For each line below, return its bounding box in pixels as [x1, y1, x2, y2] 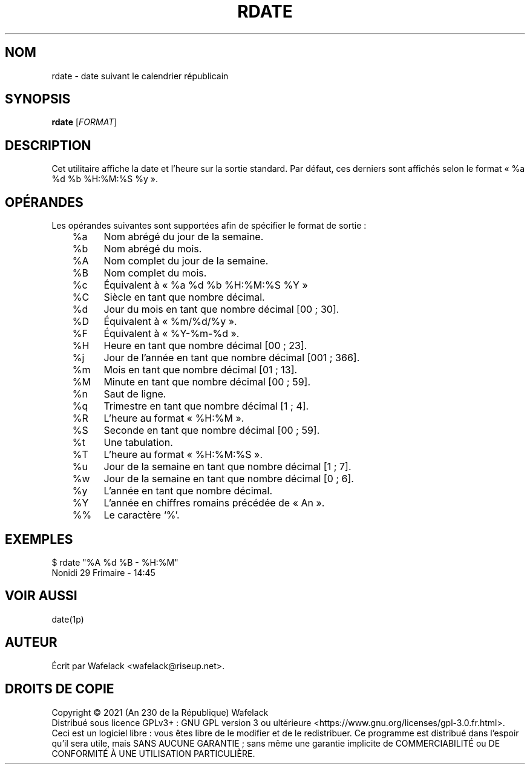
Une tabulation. [103, 436, 173, 449]
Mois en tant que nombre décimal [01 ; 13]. [103, 364, 298, 376]
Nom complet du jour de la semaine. [103, 255, 269, 267]
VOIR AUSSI [5, 588, 77, 604]
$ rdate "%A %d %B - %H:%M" [51, 557, 178, 568]
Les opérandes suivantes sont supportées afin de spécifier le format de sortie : [51, 220, 367, 231]
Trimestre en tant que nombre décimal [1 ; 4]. [103, 400, 309, 413]
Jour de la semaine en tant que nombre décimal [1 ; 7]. [103, 460, 352, 473]
